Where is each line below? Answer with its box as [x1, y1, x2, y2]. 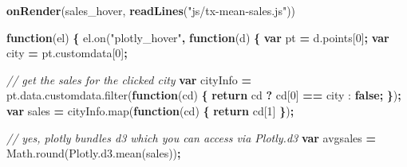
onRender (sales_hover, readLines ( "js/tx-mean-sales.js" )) [6, 2, 296, 18]
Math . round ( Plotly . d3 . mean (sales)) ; [6, 145, 181, 161]
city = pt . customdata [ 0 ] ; [6, 45, 128, 61]
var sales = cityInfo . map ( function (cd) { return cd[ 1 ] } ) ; [6, 102, 294, 118]
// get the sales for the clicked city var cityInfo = [6, 71, 251, 87]
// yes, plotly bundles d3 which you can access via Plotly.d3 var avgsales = [6, 129, 376, 146]
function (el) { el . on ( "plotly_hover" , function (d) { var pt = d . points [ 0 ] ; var [6, 29, 389, 45]
